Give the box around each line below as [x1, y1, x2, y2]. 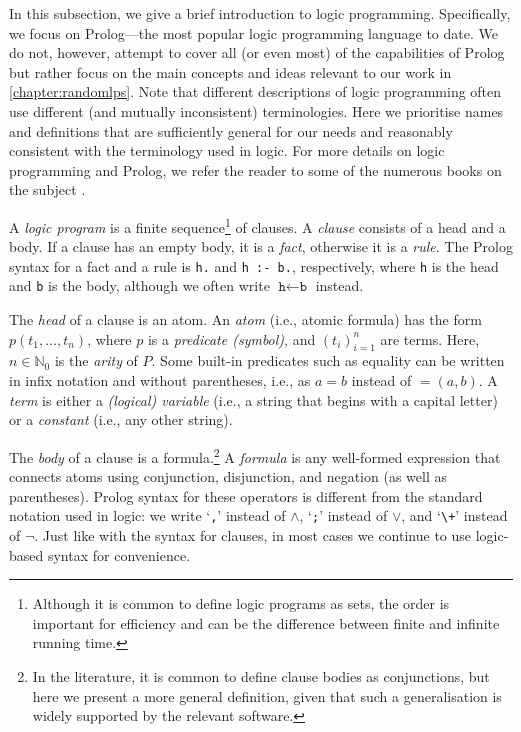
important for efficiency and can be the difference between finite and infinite [32, 612, 500, 633]
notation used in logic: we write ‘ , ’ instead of [9, 505, 286, 526]
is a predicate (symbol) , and [147, 328, 316, 349]
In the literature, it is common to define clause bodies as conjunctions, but [32, 665, 490, 686]
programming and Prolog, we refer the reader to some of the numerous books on [9, 159, 502, 180]
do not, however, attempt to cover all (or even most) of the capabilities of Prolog [9, 42, 505, 63]
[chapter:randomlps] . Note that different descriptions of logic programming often [9, 81, 502, 102]
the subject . [9, 179, 86, 200]
